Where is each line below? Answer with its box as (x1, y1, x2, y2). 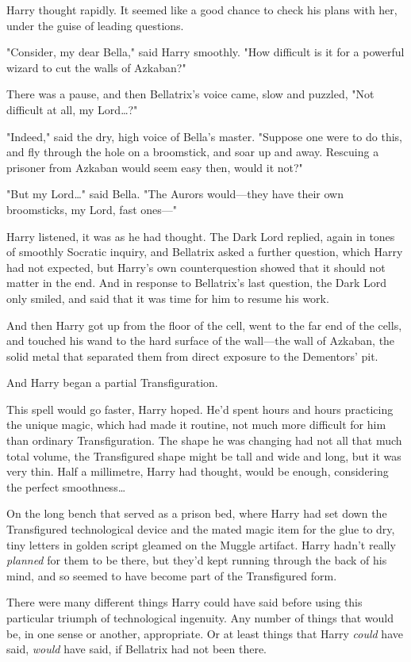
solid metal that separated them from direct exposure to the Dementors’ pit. (6, 347, 378, 364)
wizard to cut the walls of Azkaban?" (6, 59, 186, 75)
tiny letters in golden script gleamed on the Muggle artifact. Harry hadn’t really (6, 536, 396, 553)
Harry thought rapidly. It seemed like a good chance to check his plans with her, (6, 2, 398, 17)
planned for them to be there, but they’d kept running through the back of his (6, 552, 387, 568)
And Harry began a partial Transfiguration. (6, 374, 218, 391)
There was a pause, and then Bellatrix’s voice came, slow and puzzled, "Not (6, 86, 375, 102)
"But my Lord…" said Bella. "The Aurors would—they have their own (6, 186, 344, 202)
